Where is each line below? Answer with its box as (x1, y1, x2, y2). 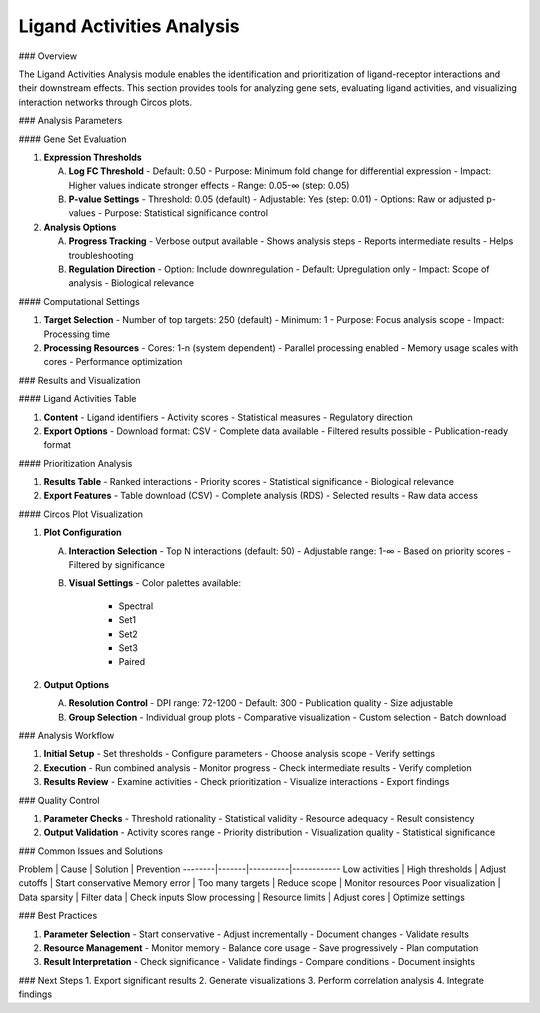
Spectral (118, 600, 154, 612)
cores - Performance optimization (43, 356, 183, 368)
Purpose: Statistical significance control (104, 207, 269, 219)
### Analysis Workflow (18, 729, 115, 741)
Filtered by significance (68, 559, 165, 571)
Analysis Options (43, 221, 117, 233)
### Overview (18, 50, 78, 62)
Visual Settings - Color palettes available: (68, 577, 242, 589)
